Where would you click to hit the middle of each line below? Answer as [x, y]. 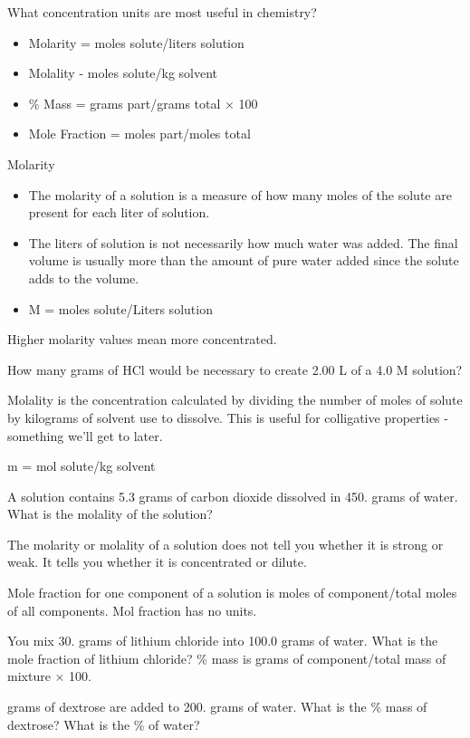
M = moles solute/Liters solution [120, 308]
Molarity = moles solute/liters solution [136, 42]
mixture [29, 676]
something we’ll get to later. [85, 435]
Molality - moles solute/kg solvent [123, 73]
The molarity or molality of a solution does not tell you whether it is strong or [225, 544]
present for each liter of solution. [119, 212]
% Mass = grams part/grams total [125, 103]
